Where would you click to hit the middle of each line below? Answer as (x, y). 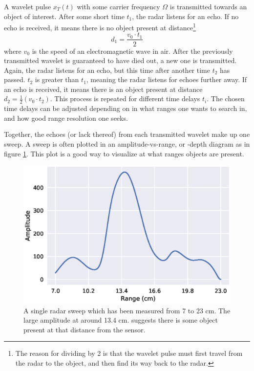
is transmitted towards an (208, 6)
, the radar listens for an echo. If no (185, 16)
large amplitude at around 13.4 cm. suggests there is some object (121, 320)
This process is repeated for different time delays (127, 98)
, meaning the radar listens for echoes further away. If (167, 79)
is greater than (57, 79)
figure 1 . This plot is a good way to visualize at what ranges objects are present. (124, 153)
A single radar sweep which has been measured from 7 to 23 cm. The (127, 310)
